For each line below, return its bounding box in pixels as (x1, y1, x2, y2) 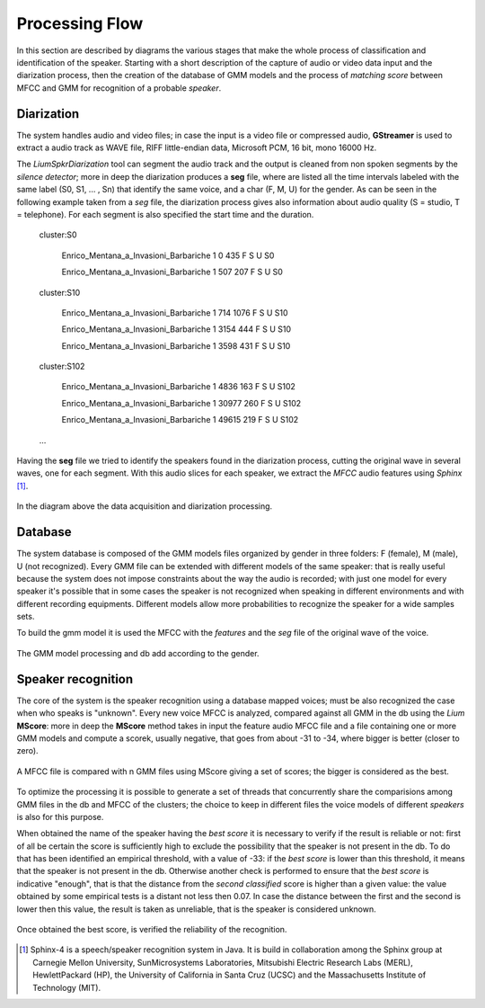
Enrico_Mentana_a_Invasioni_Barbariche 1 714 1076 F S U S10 (61, 307, 288, 318)
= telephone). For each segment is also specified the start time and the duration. (16, 209, 314, 219)
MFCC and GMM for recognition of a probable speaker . (16, 82, 222, 94)
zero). (16, 745, 40, 756)
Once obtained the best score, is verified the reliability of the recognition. (16, 924, 287, 935)
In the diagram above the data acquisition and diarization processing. (16, 501, 273, 512)
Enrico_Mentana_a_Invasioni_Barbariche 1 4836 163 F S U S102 (61, 381, 296, 392)
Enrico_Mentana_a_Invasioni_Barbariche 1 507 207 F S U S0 (61, 266, 283, 278)
